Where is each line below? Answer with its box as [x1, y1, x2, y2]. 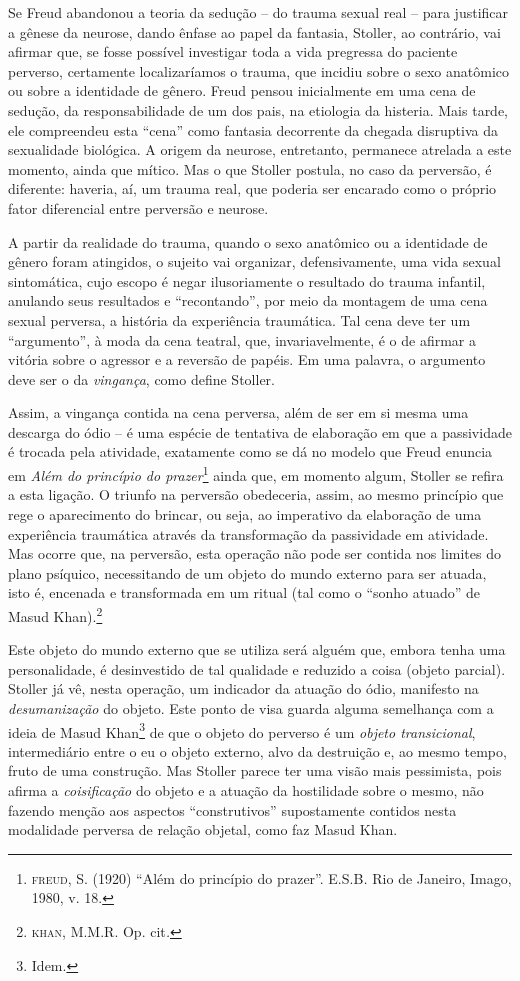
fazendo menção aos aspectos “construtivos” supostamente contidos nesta [8, 799, 457, 820]
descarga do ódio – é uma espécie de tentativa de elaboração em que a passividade [8, 421, 512, 442]
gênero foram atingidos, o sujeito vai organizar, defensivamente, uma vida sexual [8, 251, 501, 272]
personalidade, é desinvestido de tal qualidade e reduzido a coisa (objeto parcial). [8, 658, 506, 679]
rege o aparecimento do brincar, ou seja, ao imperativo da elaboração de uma [8, 503, 482, 524]
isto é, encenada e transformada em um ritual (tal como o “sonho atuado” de [8, 582, 481, 603]
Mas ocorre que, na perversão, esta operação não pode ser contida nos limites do [8, 543, 501, 564]
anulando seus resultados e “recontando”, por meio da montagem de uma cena [8, 290, 488, 311]
